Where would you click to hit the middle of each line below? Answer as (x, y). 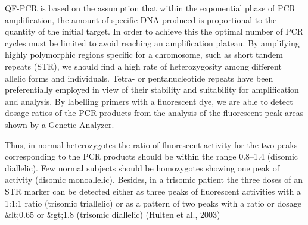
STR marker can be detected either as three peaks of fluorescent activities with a (153, 191)
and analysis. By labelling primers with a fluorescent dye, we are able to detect (149, 101)
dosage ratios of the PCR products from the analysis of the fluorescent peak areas (154, 113)
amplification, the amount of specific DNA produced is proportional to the (141, 19)
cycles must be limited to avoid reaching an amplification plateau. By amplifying (152, 43)
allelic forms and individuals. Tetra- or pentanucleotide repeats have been (139, 78)
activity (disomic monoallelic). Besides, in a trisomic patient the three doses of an (154, 179)
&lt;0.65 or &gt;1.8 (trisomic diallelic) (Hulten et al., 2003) (113, 215)
